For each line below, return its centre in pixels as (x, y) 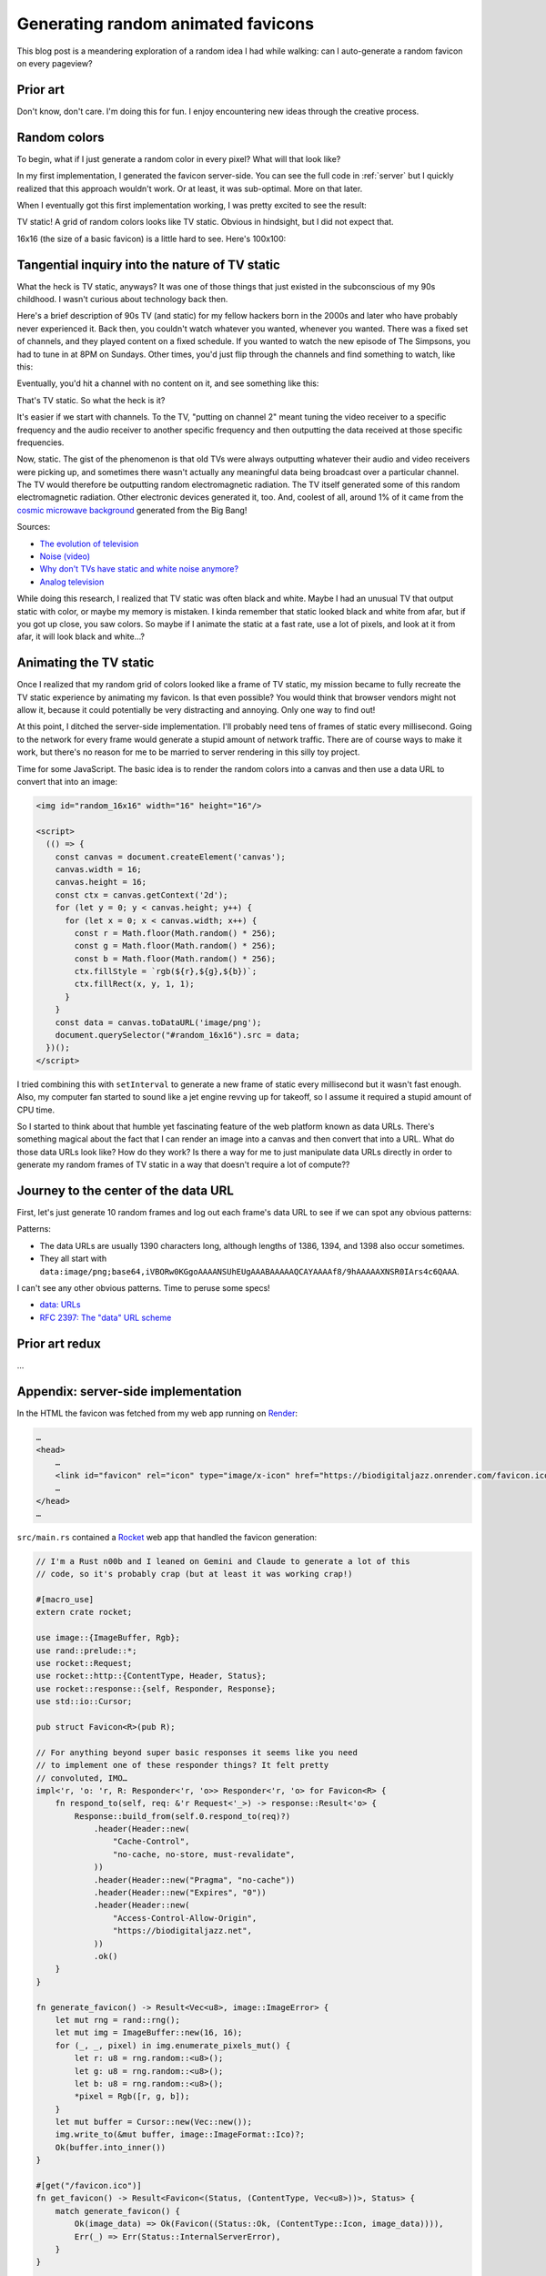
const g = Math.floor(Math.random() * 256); (175, 946)
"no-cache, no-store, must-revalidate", (204, 1854)
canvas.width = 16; (99, 869)
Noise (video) (65, 556)
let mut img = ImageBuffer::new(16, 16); (149, 2033)
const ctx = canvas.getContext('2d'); (142, 895)
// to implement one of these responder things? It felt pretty (182, 1765)
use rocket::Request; (84, 1663)
